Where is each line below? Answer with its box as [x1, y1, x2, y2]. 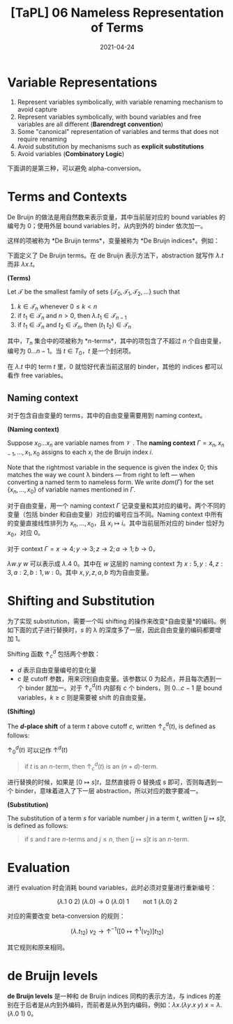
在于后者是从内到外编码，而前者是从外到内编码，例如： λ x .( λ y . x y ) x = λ [13, 1000, 221, 1009]
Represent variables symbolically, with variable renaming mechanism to [17, 98, 223, 106]
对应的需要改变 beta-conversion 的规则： [7, 912, 126, 920]
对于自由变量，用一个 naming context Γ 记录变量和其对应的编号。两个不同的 [7, 501, 225, 510]
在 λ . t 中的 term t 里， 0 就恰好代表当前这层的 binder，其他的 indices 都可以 [7, 363, 223, 371]
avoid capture [17, 105, 57, 113]
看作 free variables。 [7, 371, 68, 379]
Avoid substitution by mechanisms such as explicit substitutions [17, 142, 204, 151]
